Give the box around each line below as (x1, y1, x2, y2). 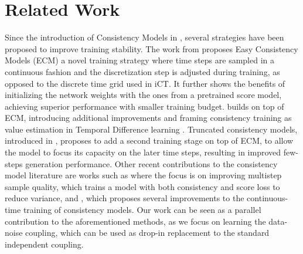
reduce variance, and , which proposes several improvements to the (5, 192, 244, 204)
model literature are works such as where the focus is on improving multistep (5, 169, 282, 181)
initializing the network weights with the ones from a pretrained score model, (5, 89, 282, 101)
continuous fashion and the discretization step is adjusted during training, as (5, 65, 280, 77)
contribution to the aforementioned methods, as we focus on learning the (5, 215, 266, 227)
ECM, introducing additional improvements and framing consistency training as (5, 111, 292, 124)
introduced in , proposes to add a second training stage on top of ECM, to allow (5, 134, 294, 147)
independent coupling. (5, 238, 84, 250)
